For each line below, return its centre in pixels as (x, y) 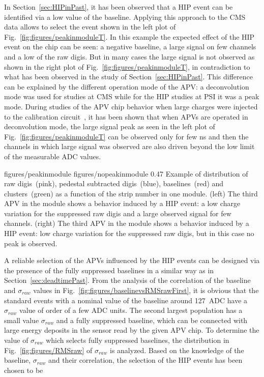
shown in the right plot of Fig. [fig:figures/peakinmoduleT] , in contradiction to (127, 66)
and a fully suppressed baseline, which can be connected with (152, 320)
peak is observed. (31, 243)
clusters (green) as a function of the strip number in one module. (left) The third (131, 193)
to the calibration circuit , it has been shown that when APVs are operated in (126, 116)
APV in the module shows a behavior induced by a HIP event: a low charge (122, 203)
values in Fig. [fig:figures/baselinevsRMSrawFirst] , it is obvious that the (146, 290)
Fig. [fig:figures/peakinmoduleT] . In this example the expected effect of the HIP (129, 36)
